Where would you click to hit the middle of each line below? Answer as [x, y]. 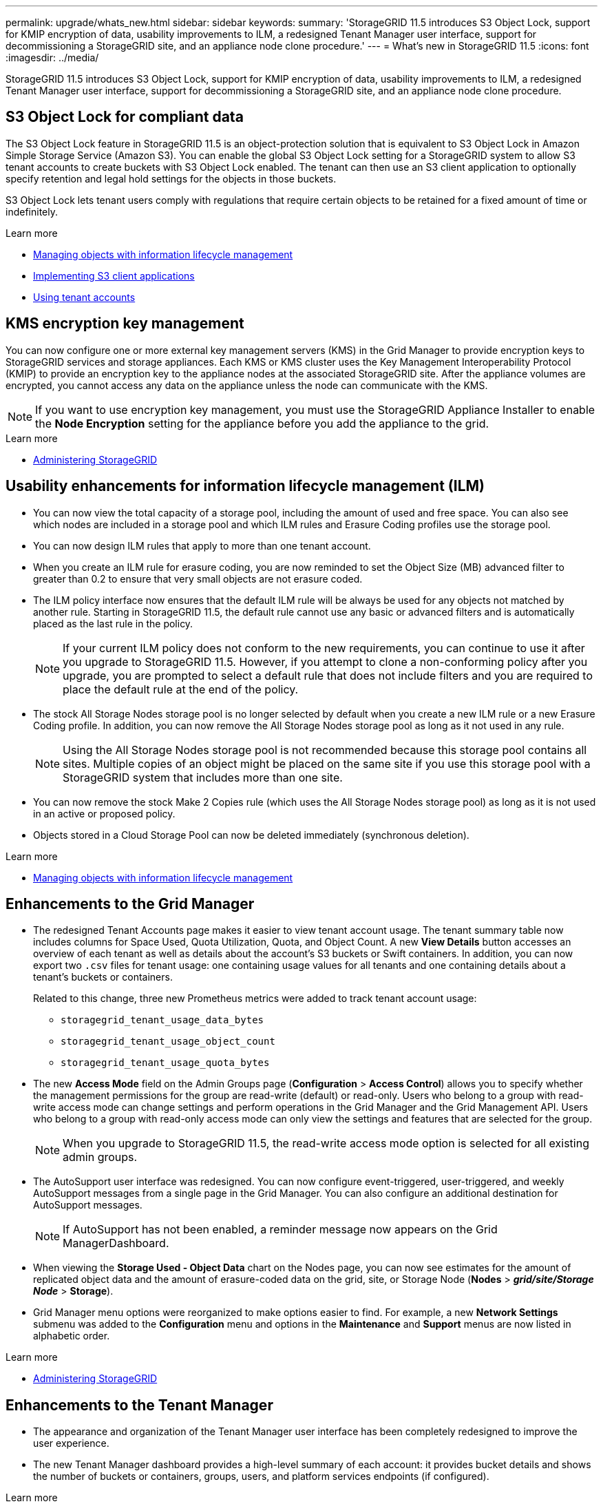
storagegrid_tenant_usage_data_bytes [162, 1020]
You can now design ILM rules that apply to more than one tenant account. [202, 545]
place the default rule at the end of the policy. [181, 689]
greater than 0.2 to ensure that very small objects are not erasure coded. [198, 578]
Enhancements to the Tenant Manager [139, 1405]
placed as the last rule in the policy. [113, 623]
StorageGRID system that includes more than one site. [203, 777]
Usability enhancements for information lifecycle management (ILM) [245, 486]
